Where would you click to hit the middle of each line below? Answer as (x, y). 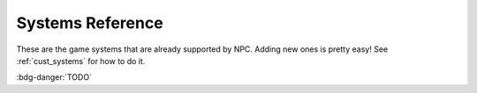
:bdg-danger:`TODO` (54, 77)
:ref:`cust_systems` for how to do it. (81, 61)
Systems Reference (90, 23)
